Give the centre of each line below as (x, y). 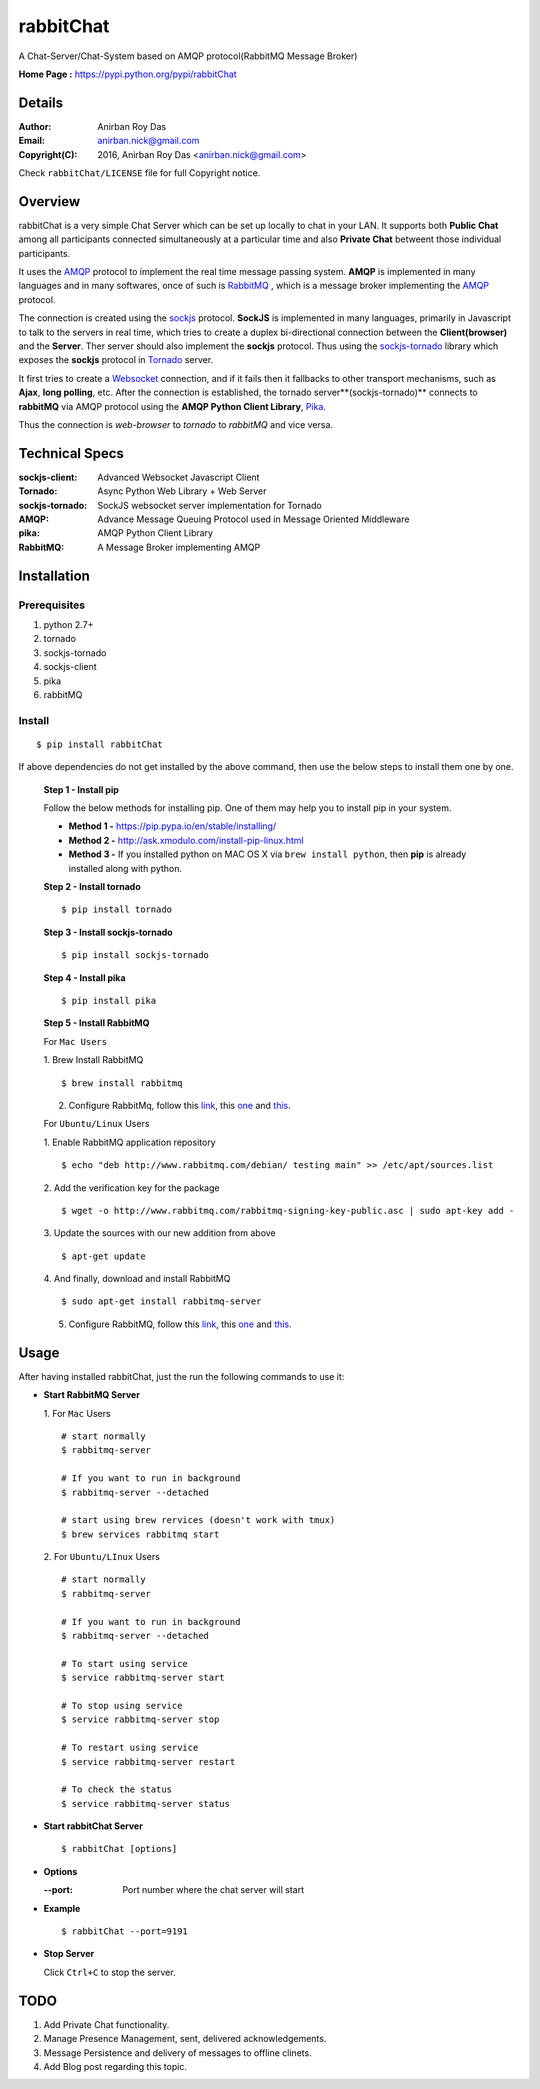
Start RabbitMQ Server (91, 1395)
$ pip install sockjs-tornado (135, 955)
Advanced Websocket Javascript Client (178, 477)
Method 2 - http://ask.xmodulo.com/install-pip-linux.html (186, 840)
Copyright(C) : (48, 154)
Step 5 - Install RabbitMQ (96, 1023)
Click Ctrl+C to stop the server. (109, 1972)
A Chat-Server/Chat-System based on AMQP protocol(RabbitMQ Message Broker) (188, 56)
